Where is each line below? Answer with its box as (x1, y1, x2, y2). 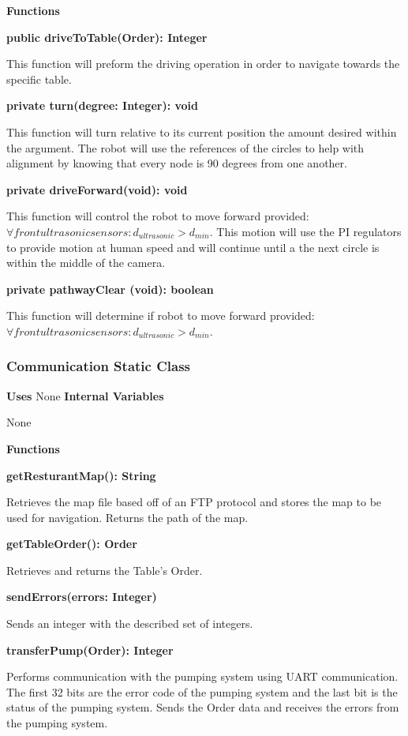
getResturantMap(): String (6, 467, 156, 483)
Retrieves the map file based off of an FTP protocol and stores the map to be (6, 494, 382, 510)
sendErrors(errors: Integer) (6, 588, 157, 605)
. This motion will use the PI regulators (209, 223, 402, 239)
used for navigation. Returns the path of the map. (6, 509, 249, 525)
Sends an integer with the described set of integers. (6, 615, 253, 632)
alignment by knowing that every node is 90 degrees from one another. (6, 155, 347, 171)
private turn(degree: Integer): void (6, 97, 199, 114)
